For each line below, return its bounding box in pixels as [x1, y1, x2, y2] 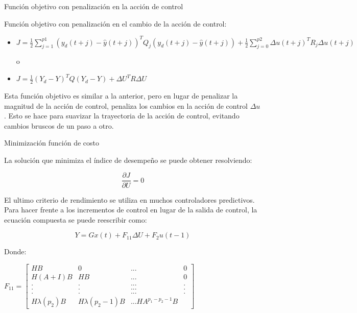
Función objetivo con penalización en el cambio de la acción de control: [4, 18, 227, 29]
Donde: [4, 246, 27, 257]
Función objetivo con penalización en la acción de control [4, 1, 183, 11]
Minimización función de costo [4, 137, 99, 148]
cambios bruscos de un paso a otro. [4, 120, 114, 131]
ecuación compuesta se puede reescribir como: [4, 214, 147, 225]
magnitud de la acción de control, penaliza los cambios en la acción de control [4, 100, 248, 111]
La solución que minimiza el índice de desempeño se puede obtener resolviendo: [4, 154, 252, 165]
